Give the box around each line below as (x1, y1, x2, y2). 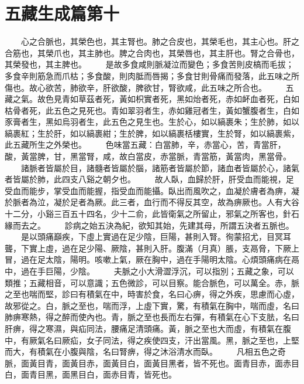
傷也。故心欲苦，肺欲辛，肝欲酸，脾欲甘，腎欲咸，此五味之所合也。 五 (5, 81, 294, 93)
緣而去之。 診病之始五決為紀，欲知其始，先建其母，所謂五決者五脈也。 (5, 219, 294, 231)
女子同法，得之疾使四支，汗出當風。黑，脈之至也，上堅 (86, 334, 299, 346)
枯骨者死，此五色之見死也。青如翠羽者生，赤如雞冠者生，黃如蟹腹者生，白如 (5, 104, 299, 116)
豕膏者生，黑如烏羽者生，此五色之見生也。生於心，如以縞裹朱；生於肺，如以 (5, 115, 299, 128)
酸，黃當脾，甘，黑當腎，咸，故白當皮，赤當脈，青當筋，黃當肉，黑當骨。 (5, 150, 291, 162)
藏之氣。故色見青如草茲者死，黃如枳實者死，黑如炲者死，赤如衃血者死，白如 (5, 93, 299, 105)
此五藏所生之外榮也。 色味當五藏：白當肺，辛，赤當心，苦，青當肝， (5, 138, 286, 151)
